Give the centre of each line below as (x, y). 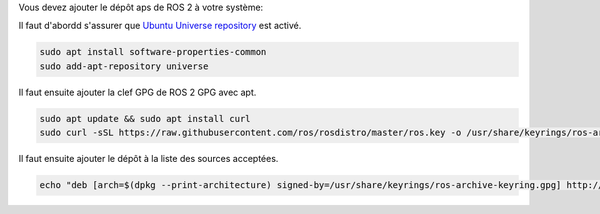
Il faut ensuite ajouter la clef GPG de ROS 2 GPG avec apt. (137, 92)
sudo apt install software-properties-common (153, 52)
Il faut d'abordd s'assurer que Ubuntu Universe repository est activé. (160, 26)
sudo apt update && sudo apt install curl (145, 118)
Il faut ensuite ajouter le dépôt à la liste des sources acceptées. (148, 159)
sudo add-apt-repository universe (124, 66)
